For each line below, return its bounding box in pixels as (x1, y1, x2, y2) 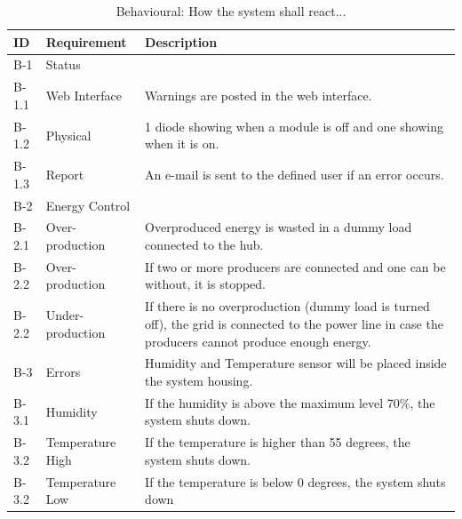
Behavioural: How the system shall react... (115, 2, 346, 20)
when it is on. (145, 134, 219, 153)
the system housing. (145, 371, 253, 389)
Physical (45, 125, 92, 144)
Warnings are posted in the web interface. (145, 86, 372, 105)
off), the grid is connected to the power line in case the (145, 314, 443, 332)
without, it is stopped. (145, 275, 267, 293)
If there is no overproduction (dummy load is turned (145, 297, 430, 315)
